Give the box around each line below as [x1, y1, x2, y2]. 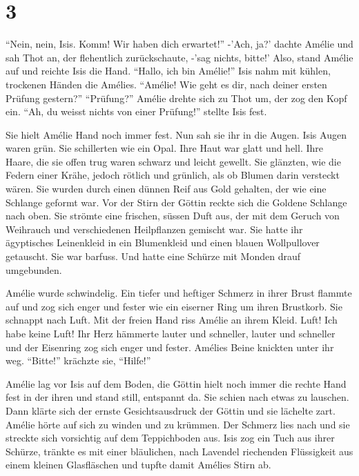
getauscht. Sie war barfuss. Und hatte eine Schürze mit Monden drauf [6, 249, 301, 264]
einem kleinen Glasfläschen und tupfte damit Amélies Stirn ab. [6, 457, 271, 472]
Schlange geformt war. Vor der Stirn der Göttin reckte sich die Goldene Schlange [6, 195, 347, 209]
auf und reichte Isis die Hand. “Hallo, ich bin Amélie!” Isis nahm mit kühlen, [6, 63, 331, 78]
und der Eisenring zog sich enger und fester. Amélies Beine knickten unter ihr [6, 339, 334, 354]
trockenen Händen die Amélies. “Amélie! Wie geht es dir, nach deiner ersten [6, 77, 327, 91]
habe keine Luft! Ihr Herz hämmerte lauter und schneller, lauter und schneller [6, 326, 336, 340]
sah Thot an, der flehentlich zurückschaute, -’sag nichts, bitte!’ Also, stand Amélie [6, 50, 353, 64]
